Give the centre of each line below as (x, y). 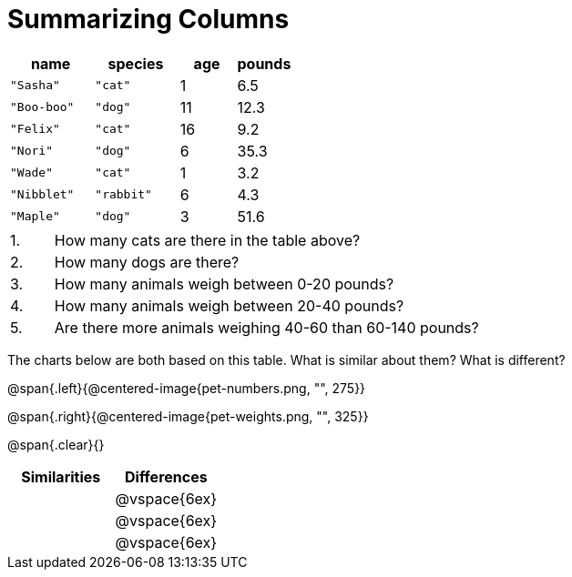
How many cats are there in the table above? (207, 240)
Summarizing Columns (148, 19)
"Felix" (35, 129)
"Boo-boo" (42, 107)
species (136, 63)
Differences (166, 476)
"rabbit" (123, 195)
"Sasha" (35, 86)
